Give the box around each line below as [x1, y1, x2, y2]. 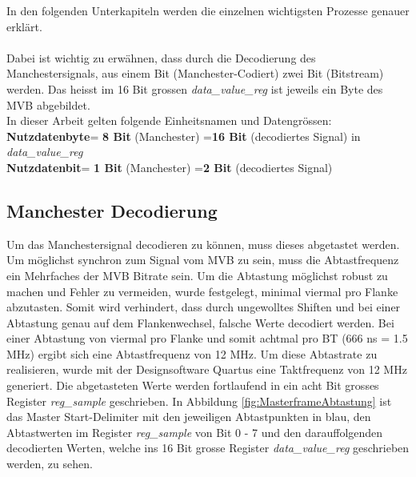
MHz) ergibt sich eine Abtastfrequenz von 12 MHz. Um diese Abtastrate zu [6, 345, 378, 362]
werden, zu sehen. [6, 455, 93, 472]
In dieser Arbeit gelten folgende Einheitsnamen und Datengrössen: [6, 112, 332, 129]
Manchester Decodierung [6, 198, 218, 222]
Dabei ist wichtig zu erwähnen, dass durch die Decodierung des [6, 49, 316, 66]
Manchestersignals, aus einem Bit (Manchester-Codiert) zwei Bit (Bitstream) [6, 65, 384, 82]
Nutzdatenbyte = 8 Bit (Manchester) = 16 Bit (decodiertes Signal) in [6, 127, 361, 144]
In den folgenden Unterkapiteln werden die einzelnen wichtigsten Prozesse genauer [6, 2, 410, 18]
